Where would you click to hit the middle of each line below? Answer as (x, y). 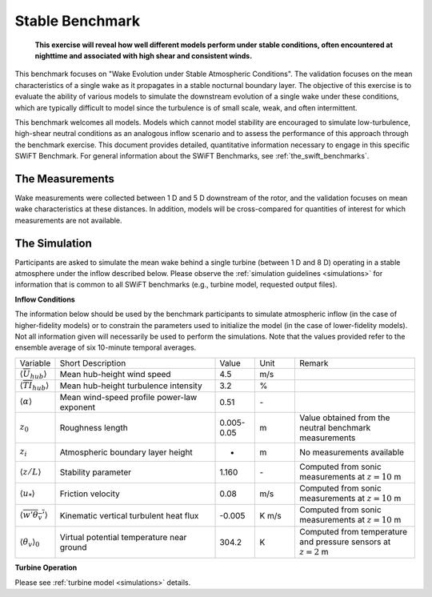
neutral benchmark (335, 427)
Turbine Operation (46, 567)
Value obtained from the (345, 418)
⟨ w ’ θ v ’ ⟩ (34, 516)
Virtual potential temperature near (123, 537)
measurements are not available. (69, 220)
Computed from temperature (354, 531)
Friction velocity (90, 494)
